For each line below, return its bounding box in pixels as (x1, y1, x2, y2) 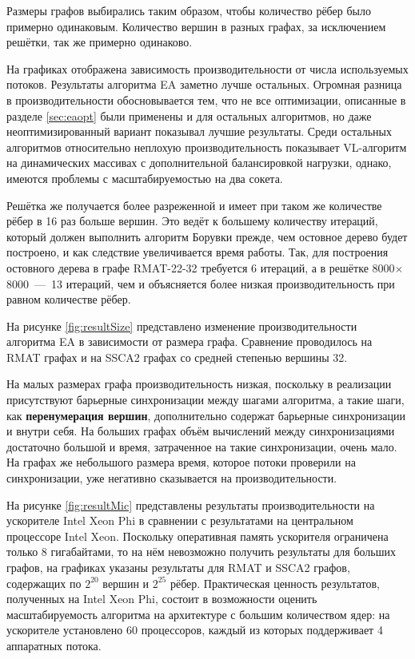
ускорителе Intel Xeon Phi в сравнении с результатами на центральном (6, 512, 353, 529)
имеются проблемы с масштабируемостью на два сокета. (6, 169, 283, 186)
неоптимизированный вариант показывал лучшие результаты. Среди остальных (6, 123, 392, 140)
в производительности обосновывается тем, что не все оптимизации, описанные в (6, 91, 406, 108)
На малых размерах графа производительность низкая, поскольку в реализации (6, 375, 392, 392)
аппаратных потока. (6, 637, 102, 653)
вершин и (102, 574, 150, 591)
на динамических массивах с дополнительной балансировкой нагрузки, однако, (6, 154, 392, 171)
